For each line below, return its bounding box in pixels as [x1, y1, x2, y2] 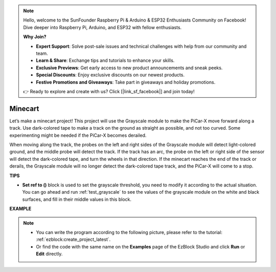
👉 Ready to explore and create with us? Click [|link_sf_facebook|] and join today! [23, 88, 195, 94]
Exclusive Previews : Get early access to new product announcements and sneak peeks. [36, 65, 223, 71]
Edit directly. [36, 251, 63, 257]
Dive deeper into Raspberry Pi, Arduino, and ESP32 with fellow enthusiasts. [23, 24, 182, 30]
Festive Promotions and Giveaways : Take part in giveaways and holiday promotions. [36, 79, 216, 85]
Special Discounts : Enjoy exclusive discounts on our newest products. [36, 72, 185, 78]
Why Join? [23, 34, 47, 40]
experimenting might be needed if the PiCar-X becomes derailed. [9, 132, 147, 138]
